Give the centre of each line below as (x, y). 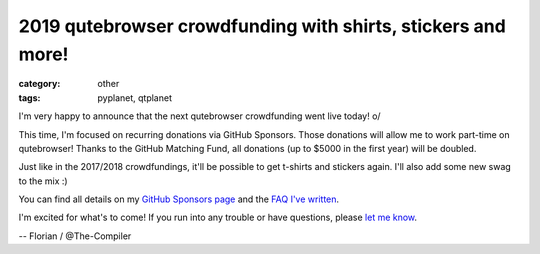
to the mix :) (43, 181)
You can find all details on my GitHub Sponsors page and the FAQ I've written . (179, 199)
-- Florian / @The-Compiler (75, 236)
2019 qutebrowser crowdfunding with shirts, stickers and (262, 26)
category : (39, 84)
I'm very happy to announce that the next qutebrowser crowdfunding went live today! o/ (199, 116)
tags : (29, 97)
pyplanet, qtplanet (134, 97)
